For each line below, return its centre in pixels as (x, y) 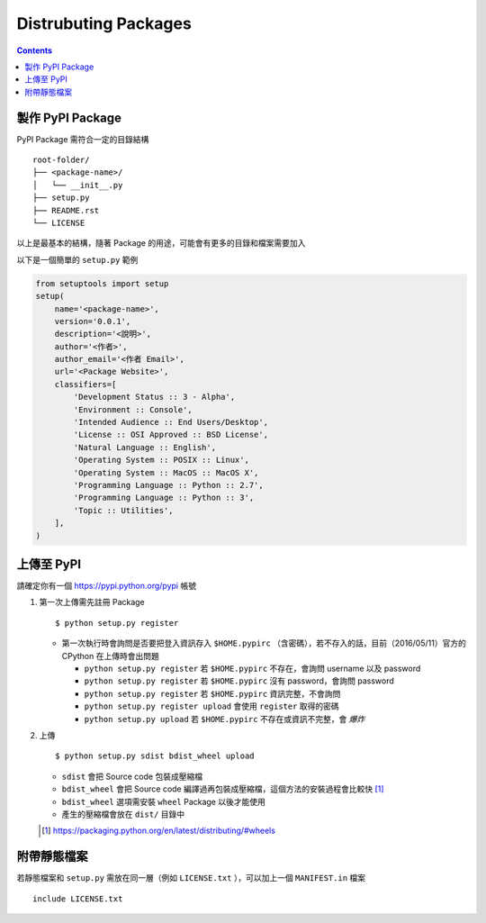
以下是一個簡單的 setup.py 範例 (77, 259)
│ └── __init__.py (78, 185)
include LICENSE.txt (78, 899)
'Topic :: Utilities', (124, 510)
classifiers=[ (85, 384)
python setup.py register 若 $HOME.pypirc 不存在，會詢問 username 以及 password (252, 668)
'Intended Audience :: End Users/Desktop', (171, 422)
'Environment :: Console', (133, 409)
